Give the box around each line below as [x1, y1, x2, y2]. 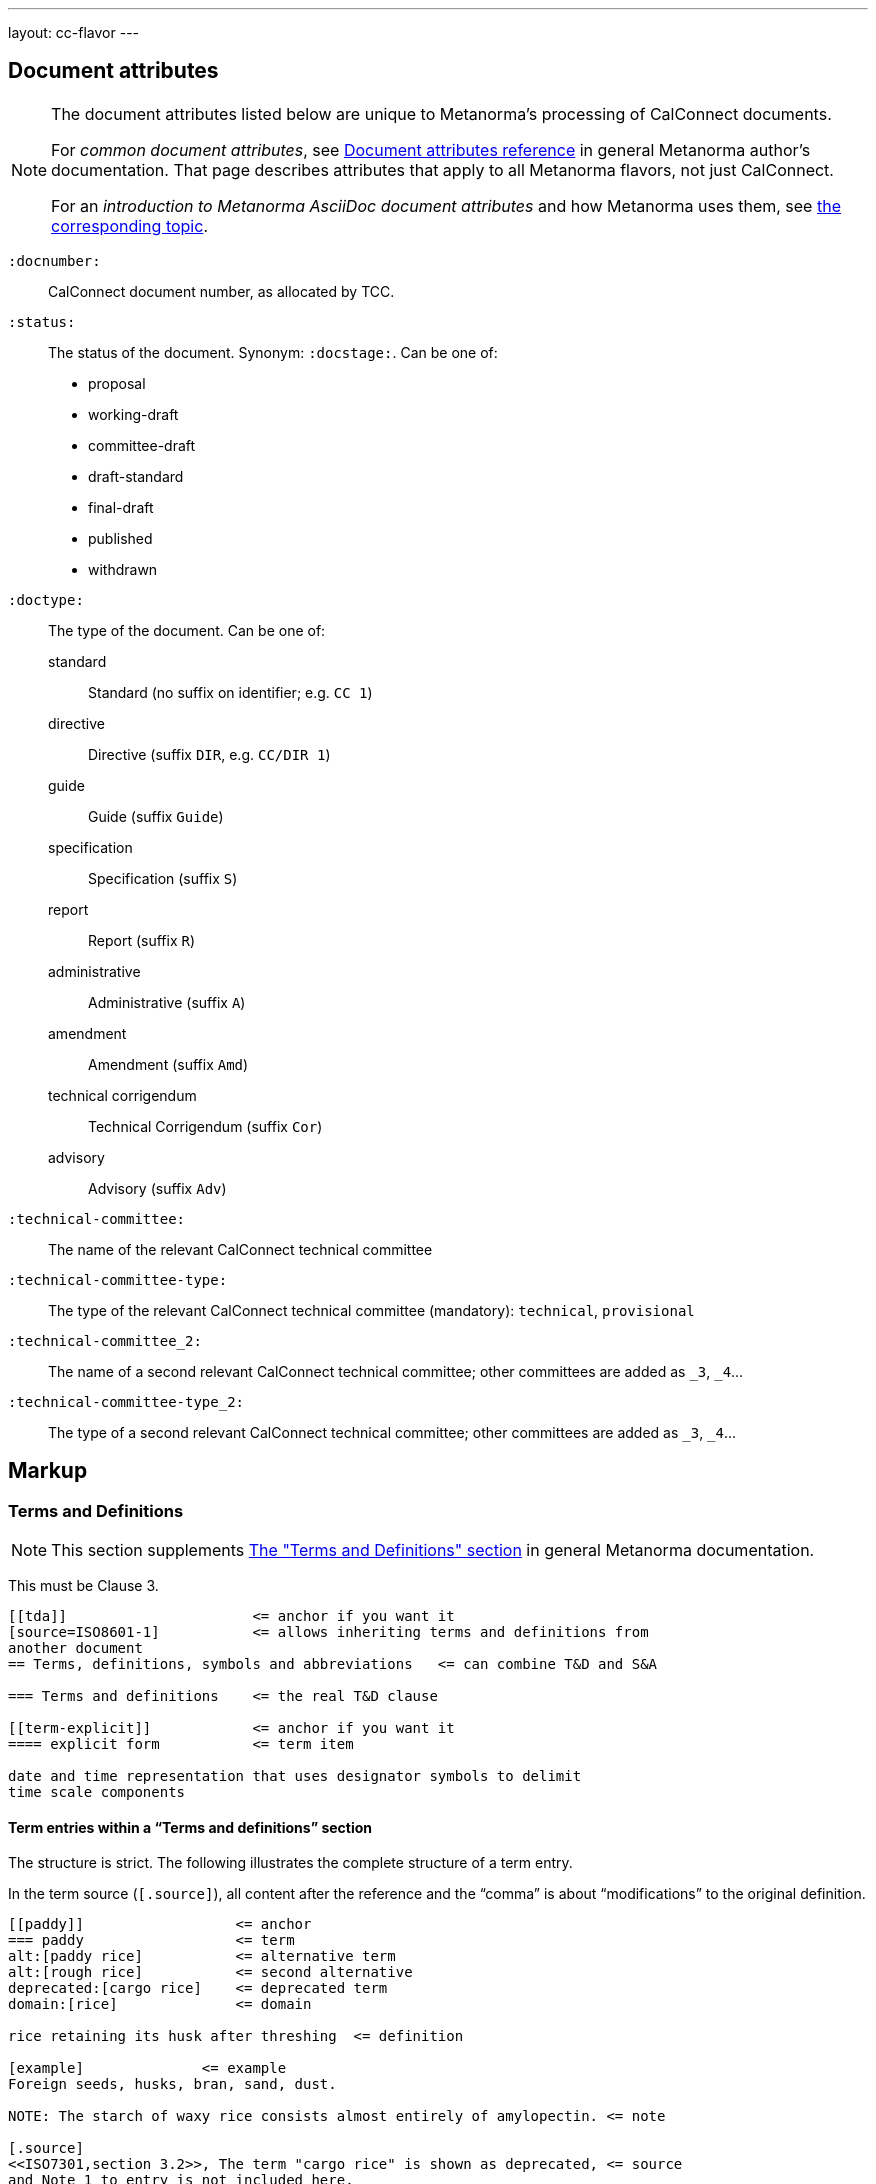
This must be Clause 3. [8, 1577, 159, 1595]
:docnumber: [8, 252, 101, 269]
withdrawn [88, 560, 158, 578]
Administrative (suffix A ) [88, 993, 246, 1011]
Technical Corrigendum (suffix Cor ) [88, 1117, 323, 1135]
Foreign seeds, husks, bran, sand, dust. [8, 2076, 337, 2093]
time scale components [8, 1784, 186, 1801]
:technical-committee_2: [8, 1332, 202, 1349]
